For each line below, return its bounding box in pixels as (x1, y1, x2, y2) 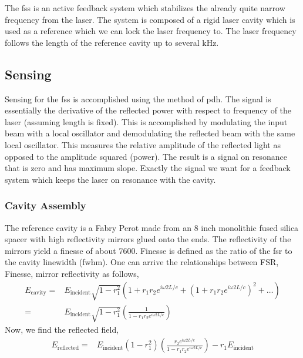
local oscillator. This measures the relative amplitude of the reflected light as (5, 138, 281, 150)
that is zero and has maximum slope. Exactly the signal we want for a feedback (5, 162, 291, 174)
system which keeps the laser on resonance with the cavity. (5, 173, 216, 185)
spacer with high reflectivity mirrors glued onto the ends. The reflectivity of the (5, 233, 291, 245)
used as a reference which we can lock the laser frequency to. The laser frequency (5, 25, 297, 37)
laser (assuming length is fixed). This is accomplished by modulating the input (5, 115, 288, 128)
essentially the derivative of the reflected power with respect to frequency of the (5, 104, 292, 116)
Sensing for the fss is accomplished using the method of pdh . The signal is (5, 92, 271, 105)
